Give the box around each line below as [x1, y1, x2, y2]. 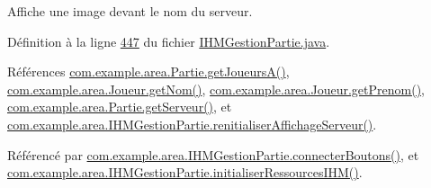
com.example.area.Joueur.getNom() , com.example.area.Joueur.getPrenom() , [7, 79, 425, 98]
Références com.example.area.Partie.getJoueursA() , [7, 62, 290, 81]
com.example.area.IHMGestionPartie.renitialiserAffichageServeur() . [7, 114, 377, 133]
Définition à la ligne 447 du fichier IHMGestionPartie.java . [7, 31, 330, 50]
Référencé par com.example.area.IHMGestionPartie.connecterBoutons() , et [7, 145, 419, 164]
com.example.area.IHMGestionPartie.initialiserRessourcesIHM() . [7, 163, 363, 182]
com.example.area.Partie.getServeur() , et [7, 97, 232, 116]
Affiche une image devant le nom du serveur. [7, 2, 253, 20]
